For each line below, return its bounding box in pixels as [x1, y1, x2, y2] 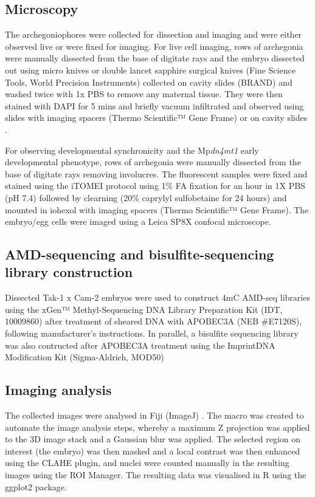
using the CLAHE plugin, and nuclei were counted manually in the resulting [5, 456, 289, 469]
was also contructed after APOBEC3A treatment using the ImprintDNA [5, 338, 275, 351]
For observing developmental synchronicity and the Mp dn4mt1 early [5, 143, 259, 156]
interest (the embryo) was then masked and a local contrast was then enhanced [5, 444, 300, 457]
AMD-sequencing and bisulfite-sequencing [5, 245, 274, 264]
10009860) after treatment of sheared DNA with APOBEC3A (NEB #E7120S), [5, 315, 302, 327]
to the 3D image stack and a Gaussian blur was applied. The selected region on [5, 433, 301, 445]
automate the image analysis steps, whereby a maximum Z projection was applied [5, 420, 310, 433]
